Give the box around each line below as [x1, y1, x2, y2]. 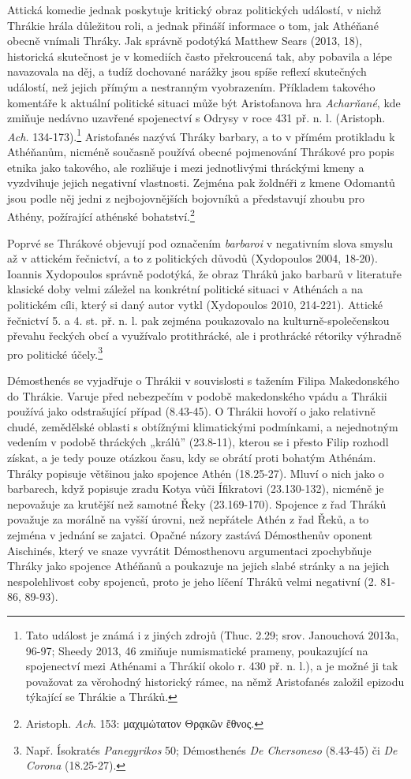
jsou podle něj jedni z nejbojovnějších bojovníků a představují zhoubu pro [7, 189, 365, 206]
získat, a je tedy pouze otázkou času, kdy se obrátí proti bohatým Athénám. [7, 449, 376, 465]
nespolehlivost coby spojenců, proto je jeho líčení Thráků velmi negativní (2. [7, 572, 377, 589]
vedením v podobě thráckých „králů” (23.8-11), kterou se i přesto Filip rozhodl [7, 434, 389, 450]
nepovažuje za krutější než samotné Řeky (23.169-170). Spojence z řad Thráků [7, 495, 387, 512]
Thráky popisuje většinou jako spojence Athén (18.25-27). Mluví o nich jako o [7, 464, 384, 481]
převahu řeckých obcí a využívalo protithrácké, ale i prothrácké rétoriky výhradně [7, 327, 402, 344]
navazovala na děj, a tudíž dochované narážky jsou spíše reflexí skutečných [7, 63, 367, 80]
